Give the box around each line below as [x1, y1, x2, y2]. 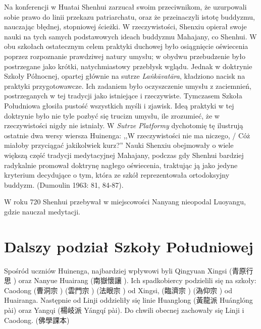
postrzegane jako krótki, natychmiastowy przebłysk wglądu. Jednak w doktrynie [4, 61, 252, 71]
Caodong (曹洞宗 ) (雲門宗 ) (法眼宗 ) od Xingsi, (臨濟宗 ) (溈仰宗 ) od [4, 285, 232, 295]
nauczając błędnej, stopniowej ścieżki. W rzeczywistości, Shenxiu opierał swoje [4, 21, 247, 32]
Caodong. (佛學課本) [4, 314, 70, 325]
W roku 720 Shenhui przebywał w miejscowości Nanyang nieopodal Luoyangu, [4, 196, 246, 207]
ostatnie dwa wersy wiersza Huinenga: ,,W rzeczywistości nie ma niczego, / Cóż [4, 130, 250, 140]
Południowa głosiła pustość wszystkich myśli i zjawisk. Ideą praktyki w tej [4, 100, 234, 111]
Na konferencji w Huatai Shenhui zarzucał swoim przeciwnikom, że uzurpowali [4, 2, 247, 12]
